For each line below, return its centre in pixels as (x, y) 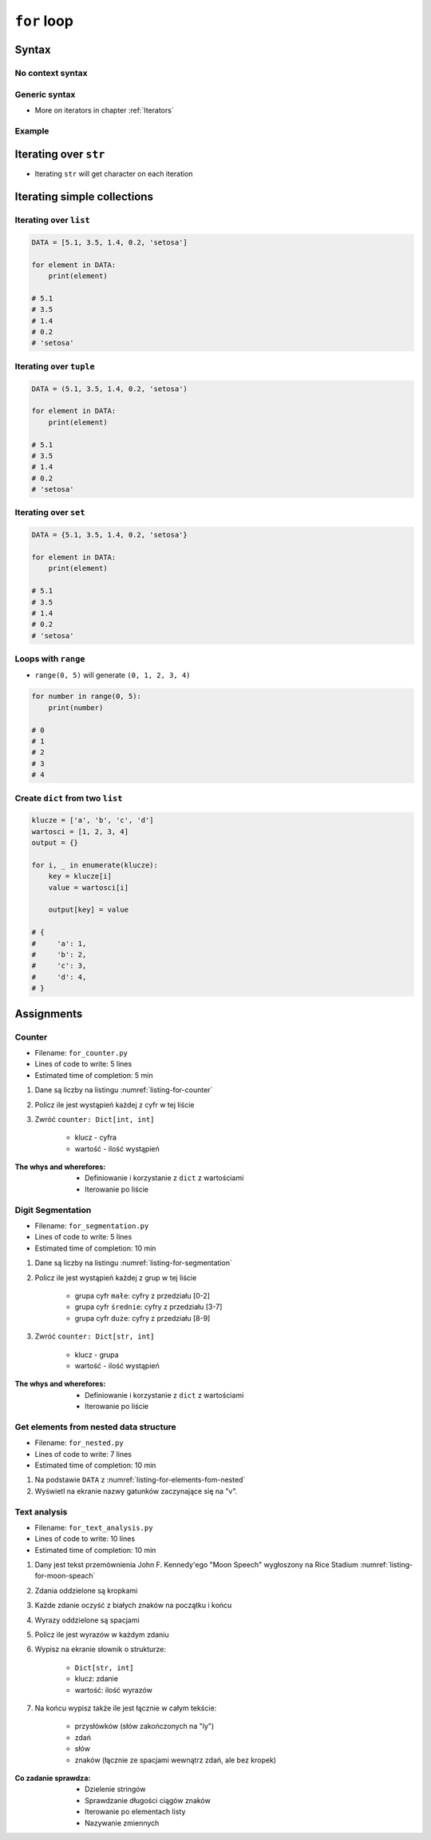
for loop (44, 21)
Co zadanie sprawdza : (53, 1778)
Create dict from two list (69, 798)
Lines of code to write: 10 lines (85, 1539)
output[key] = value (89, 910)
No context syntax (51, 73)
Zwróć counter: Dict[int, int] (95, 1119)
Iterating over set (50, 513)
